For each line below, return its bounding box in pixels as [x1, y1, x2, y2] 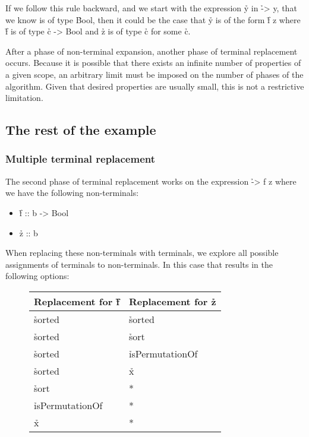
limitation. [5, 91, 43, 104]
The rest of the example [5, 121, 156, 139]
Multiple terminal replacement [5, 151, 155, 166]
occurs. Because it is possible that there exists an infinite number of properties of [5, 56, 301, 69]
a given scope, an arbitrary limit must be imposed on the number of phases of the [5, 68, 304, 80]
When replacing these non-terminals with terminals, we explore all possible [5, 246, 279, 259]
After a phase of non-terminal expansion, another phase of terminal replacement [5, 45, 298, 57]
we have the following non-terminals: [5, 186, 139, 199]
